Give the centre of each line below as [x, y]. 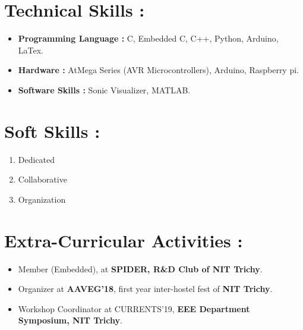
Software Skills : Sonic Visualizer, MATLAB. [104, 89]
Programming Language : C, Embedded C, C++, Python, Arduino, [148, 38]
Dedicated [37, 159]
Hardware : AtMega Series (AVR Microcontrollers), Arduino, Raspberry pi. [158, 70]
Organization [42, 199]
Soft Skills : [52, 131]
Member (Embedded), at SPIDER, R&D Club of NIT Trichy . [140, 268]
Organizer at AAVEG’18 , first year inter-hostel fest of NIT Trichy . [145, 289]
